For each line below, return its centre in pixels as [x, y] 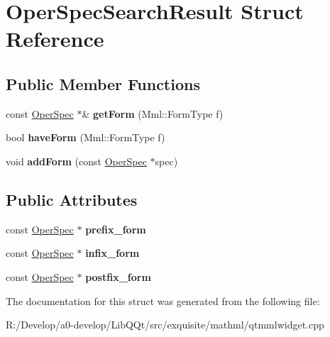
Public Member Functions [103, 83]
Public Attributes [72, 199]
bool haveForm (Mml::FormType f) [86, 137]
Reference [55, 39]
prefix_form [116, 229]
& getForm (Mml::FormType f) [153, 113]
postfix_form [118, 276]
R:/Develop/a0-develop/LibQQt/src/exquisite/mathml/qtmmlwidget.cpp [165, 325]
